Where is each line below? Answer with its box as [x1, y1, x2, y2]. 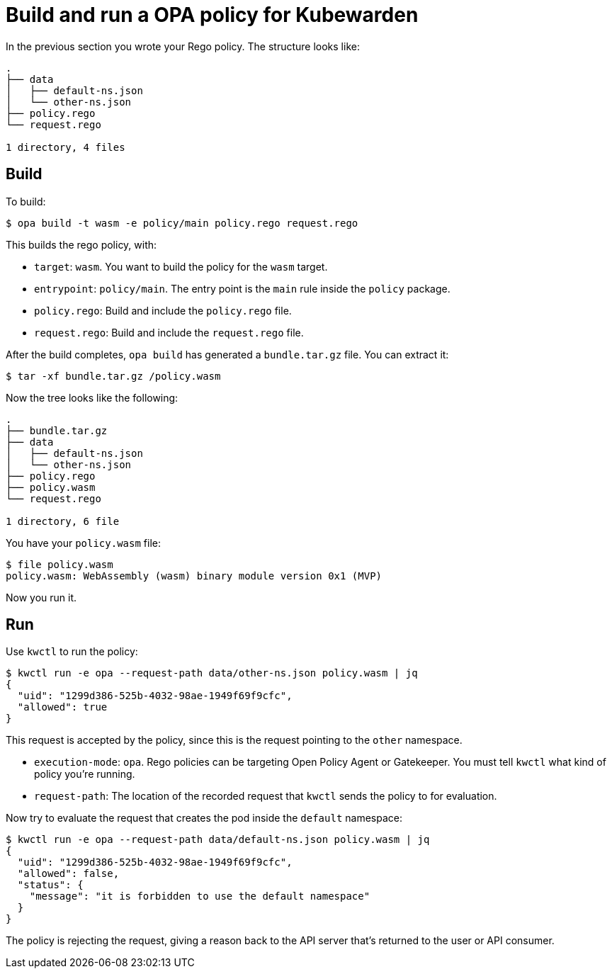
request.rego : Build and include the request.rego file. [34, 326, 304, 339]
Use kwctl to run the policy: [6, 645, 138, 658]
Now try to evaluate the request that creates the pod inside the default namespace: [6, 812, 402, 825]
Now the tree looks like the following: [6, 391, 178, 404]
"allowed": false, [17, 868, 120, 880]
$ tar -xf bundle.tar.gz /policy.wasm [6, 370, 221, 382]
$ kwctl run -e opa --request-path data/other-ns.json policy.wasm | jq [6, 667, 418, 679]
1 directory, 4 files [6, 141, 125, 153]
